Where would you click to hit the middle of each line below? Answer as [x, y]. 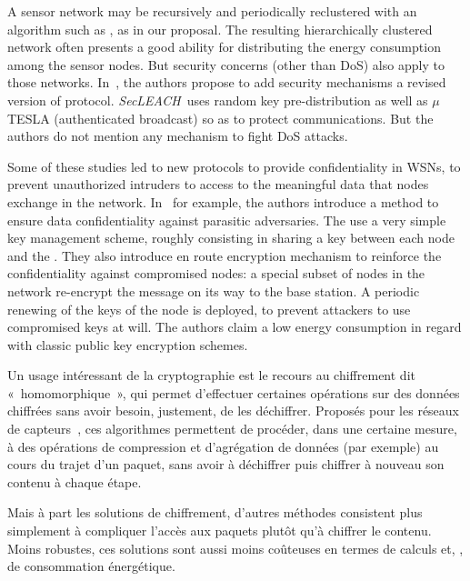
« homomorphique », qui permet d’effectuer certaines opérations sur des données [234, 392]
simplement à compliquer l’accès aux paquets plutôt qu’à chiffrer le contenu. [220, 531]
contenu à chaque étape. [75, 481]
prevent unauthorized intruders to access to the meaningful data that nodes [218, 184]
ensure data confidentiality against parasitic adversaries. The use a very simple [227, 220]
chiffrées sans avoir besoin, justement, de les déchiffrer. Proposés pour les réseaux [234, 411]
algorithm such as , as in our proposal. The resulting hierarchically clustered [220, 29]
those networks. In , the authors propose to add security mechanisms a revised [227, 82]
